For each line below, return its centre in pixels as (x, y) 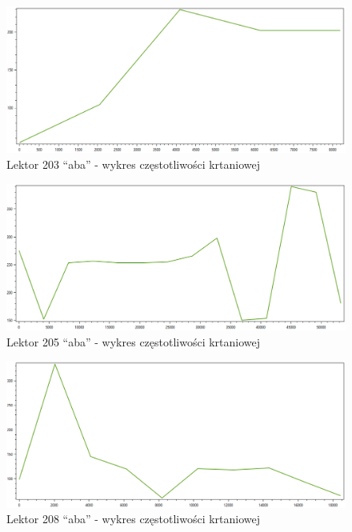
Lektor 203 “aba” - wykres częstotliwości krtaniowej (134, 164)
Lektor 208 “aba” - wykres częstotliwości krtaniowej (134, 519)
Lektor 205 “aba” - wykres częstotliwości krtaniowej (134, 341)
